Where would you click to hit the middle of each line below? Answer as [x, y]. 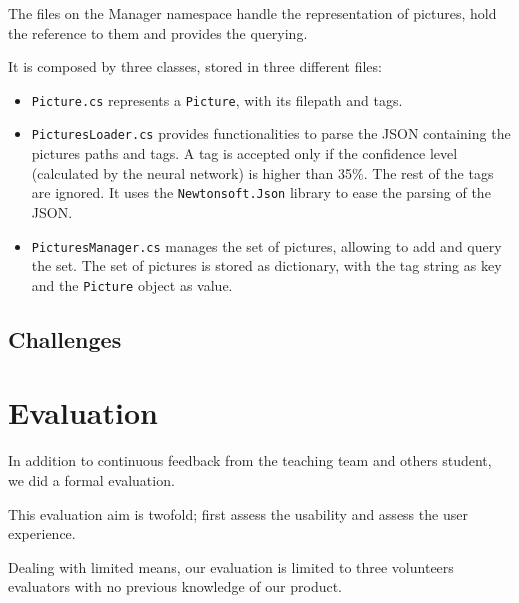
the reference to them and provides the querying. [158, 32]
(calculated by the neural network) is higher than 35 [192, 172]
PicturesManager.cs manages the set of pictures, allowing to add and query [266, 245]
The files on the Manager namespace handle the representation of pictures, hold [252, 13]
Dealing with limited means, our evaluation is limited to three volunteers [231, 566]
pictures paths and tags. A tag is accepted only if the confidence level [244, 153]
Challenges [65, 338]
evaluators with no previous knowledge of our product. [175, 586]
